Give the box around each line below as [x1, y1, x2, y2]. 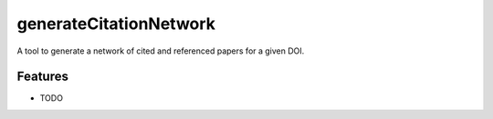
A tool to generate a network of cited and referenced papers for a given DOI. [16, 45, 305, 56]
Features [16, 69, 68, 84]
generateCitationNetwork [16, 14, 216, 34]
